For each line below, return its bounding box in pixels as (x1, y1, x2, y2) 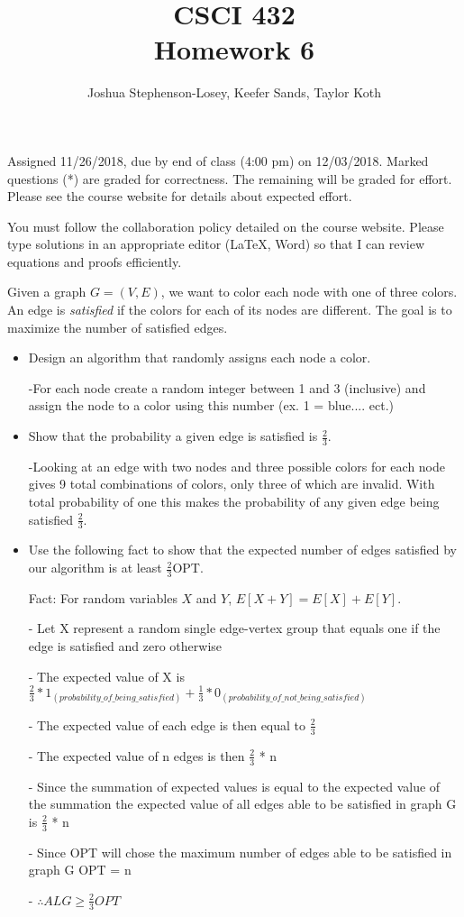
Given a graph (7, 282, 86, 301)
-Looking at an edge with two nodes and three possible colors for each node (28, 456, 446, 475)
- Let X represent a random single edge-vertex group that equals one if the (28, 619, 441, 637)
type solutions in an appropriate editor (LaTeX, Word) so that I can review (7, 234, 425, 253)
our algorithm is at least (28, 558, 162, 577)
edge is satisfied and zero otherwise (28, 637, 223, 656)
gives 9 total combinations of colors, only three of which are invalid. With (28, 474, 435, 493)
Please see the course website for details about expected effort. (7, 187, 352, 206)
